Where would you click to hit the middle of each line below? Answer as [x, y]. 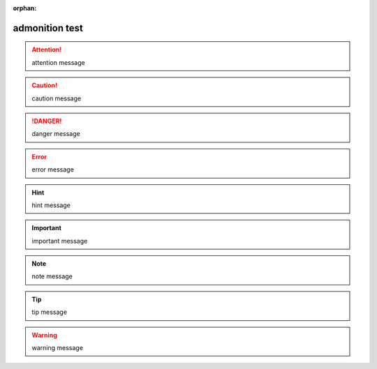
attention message [58, 62]
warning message [58, 348]
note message [52, 276]
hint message [51, 205]
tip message [50, 312]
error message [53, 170]
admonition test [48, 28]
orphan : [25, 8]
